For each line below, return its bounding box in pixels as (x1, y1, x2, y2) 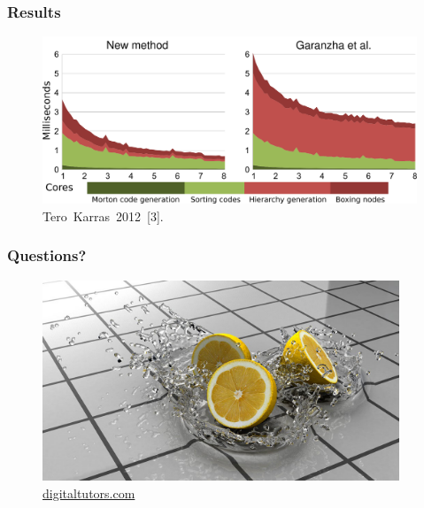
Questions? (7, 244, 87, 266)
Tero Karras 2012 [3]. (42, 206, 164, 225)
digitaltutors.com (42, 483, 135, 502)
